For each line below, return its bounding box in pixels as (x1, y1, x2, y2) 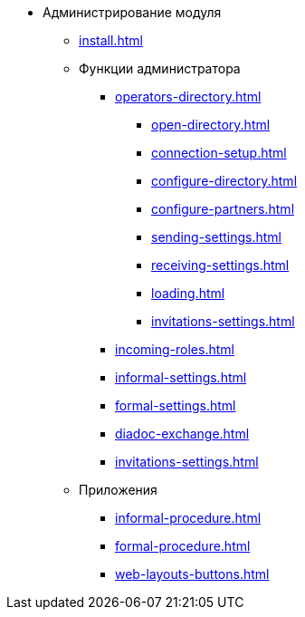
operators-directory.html (115, 89, 262, 104)
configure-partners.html (151, 201, 295, 217)
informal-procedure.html (115, 510, 262, 525)
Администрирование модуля (43, 5, 222, 20)
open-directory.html (151, 117, 271, 132)
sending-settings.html (151, 229, 281, 245)
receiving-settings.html (151, 257, 290, 273)
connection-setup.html (151, 145, 287, 160)
